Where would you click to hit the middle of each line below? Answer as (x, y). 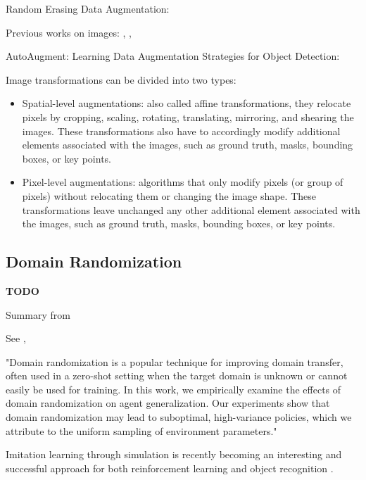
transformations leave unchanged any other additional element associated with (191, 209)
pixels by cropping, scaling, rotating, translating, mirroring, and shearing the (188, 116)
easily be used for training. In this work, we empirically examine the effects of (173, 389)
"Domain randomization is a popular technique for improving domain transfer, (175, 361)
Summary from (38, 314)
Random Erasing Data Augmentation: (88, 8)
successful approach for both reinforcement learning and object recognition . (170, 468)
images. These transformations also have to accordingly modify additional (181, 131)
